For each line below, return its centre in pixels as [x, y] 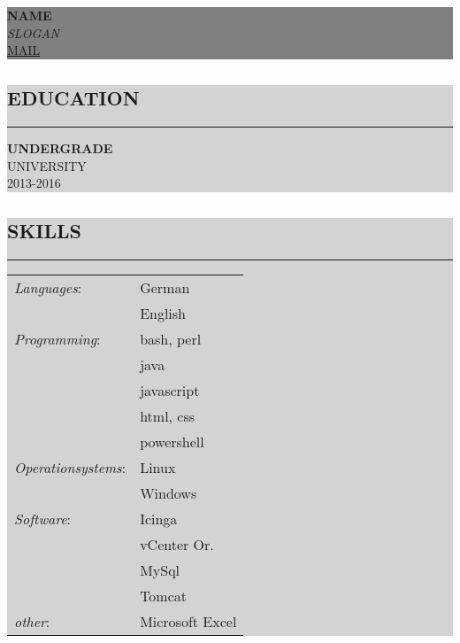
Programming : [57, 338]
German [165, 287]
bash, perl [171, 338]
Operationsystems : [70, 467]
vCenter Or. [177, 544]
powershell [172, 441]
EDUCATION [73, 98]
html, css [168, 415]
